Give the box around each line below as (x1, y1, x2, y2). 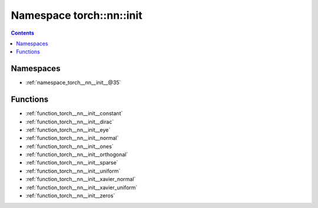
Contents (11, 29, 35, 36)
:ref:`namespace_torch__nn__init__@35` (25, 79, 121, 86)
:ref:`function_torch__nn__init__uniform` (25, 167, 121, 175)
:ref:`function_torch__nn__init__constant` (25, 110, 123, 117)
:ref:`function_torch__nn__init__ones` (25, 143, 114, 150)
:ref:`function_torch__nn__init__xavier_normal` (25, 176, 136, 183)
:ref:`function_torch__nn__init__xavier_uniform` (25, 184, 138, 191)
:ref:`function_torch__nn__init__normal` (25, 135, 119, 142)
